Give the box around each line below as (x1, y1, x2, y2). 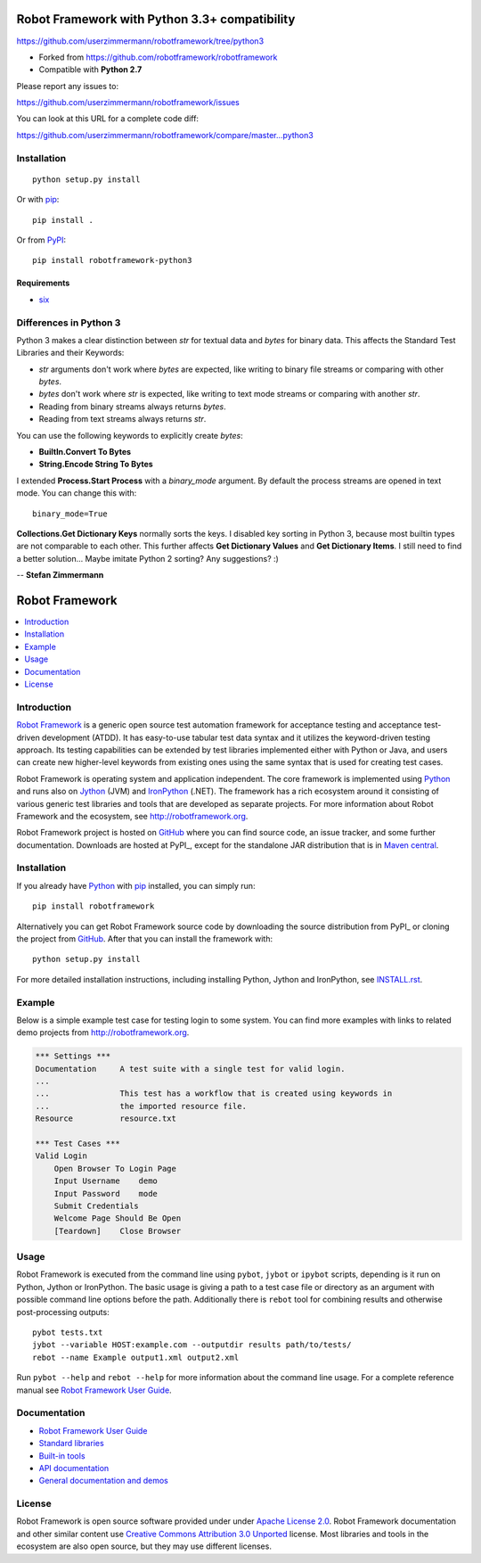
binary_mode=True (32, 508, 108, 519)
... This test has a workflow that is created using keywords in (35, 1089, 393, 1098)
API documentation (38, 1462, 110, 1473)
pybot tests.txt (32, 1328, 103, 1337)
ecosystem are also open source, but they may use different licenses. (16, 1541, 272, 1551)
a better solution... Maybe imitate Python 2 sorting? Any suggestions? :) (16, 553, 280, 564)
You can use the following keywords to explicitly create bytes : (16, 430, 244, 440)
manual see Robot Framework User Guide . (16, 1385, 173, 1395)
